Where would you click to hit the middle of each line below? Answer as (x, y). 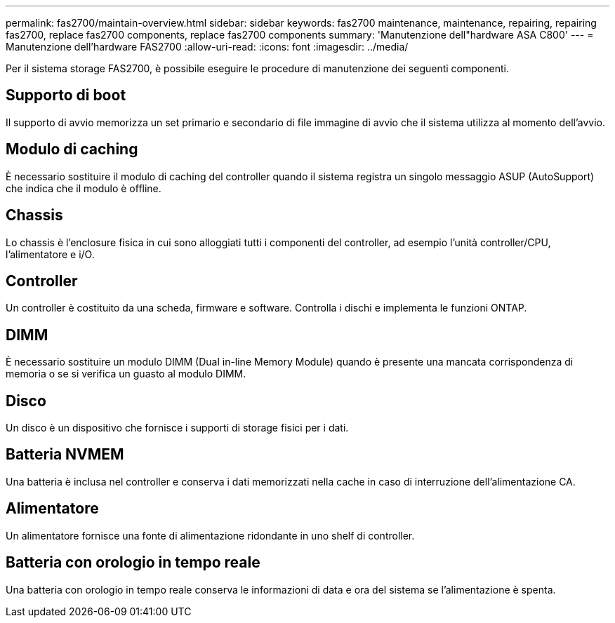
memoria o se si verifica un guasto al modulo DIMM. (126, 374)
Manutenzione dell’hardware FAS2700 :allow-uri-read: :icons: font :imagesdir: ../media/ (207, 47)
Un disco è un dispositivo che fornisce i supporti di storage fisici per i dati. (177, 428)
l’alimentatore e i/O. (50, 254)
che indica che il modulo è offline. (84, 188)
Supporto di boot (66, 95)
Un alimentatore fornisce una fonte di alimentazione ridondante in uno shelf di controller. (210, 535)
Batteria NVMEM (65, 455)
